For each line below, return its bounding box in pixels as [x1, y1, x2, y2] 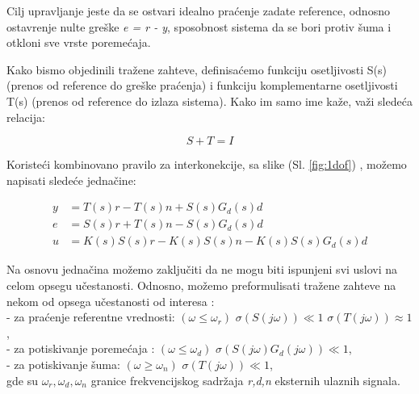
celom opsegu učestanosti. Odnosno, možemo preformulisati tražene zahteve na [6, 277, 396, 294]
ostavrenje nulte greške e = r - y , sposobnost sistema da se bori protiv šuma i [6, 18, 392, 35]
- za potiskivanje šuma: [6, 356, 120, 372]
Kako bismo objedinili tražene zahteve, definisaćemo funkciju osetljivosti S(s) [6, 61, 387, 78]
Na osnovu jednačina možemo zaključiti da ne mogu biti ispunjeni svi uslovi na [6, 261, 398, 278]
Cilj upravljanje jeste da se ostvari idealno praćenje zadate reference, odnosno [6, 2, 390, 19]
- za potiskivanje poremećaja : [6, 340, 155, 357]
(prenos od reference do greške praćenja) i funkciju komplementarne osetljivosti [6, 77, 398, 94]
